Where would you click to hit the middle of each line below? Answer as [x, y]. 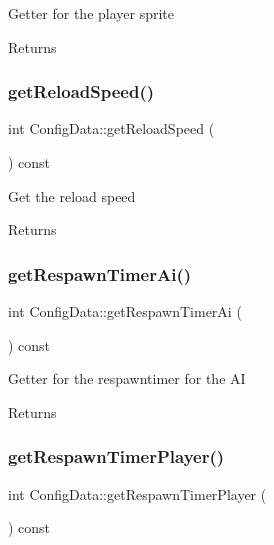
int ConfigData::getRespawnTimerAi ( [125, 311]
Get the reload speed [72, 195]
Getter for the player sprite [91, 13]
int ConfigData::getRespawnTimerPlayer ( [137, 493]
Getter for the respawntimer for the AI [127, 378]
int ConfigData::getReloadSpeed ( [111, 128]
